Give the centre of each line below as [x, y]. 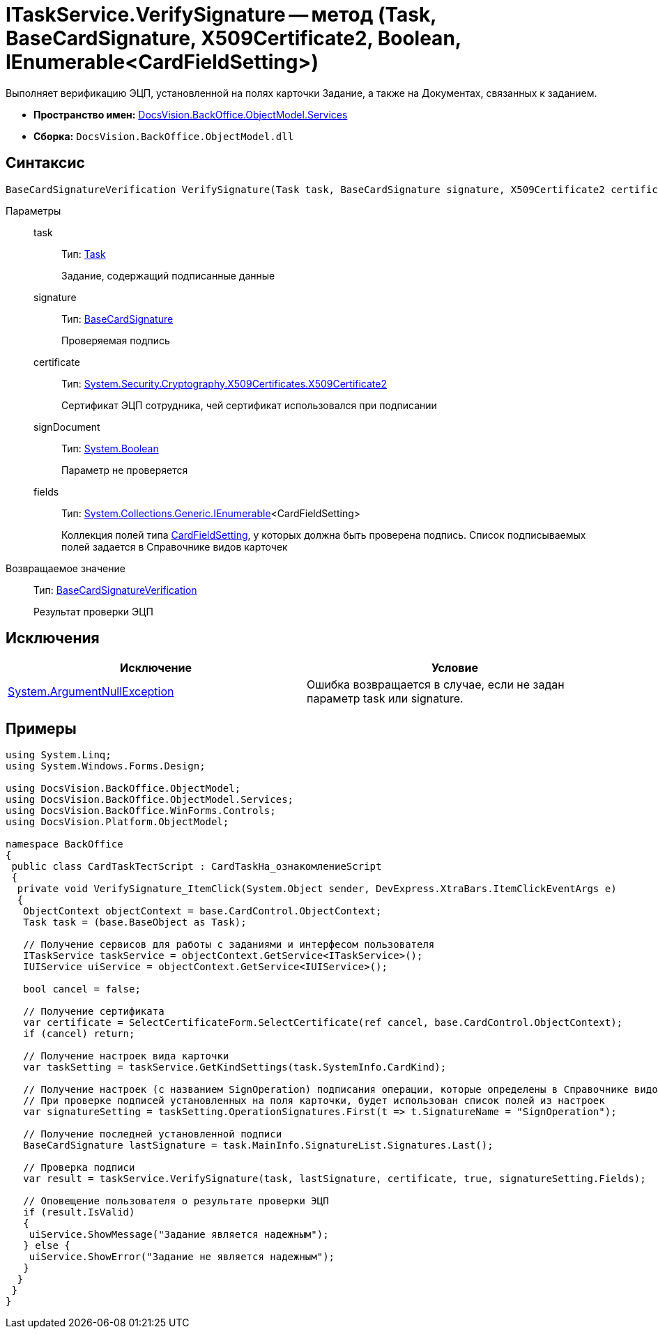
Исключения [53, 638]
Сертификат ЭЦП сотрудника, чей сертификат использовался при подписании [249, 405]
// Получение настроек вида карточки [126, 1056]
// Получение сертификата [94, 1012]
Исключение [156, 668]
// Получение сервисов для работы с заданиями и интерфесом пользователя [229, 945]
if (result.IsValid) [79, 1212]
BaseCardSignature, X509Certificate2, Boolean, [234, 38]
